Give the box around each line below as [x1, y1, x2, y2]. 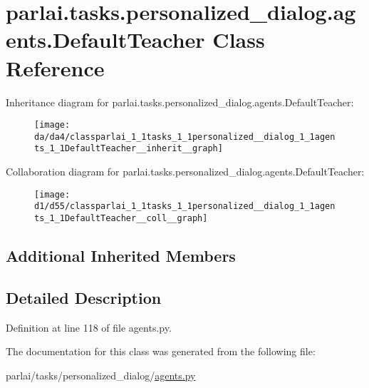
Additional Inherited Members [6, 245, 236, 267]
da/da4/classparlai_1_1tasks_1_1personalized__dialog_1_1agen [34, 131, 336, 142]
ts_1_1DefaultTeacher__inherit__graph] [34, 143, 223, 154]
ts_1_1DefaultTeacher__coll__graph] [34, 213, 208, 223]
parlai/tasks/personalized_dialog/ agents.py [6, 367, 196, 382]
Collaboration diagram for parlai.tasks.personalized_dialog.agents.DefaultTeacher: [6, 164, 365, 179]
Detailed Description [6, 286, 162, 308]
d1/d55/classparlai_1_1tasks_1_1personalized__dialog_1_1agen [34, 201, 336, 212]
